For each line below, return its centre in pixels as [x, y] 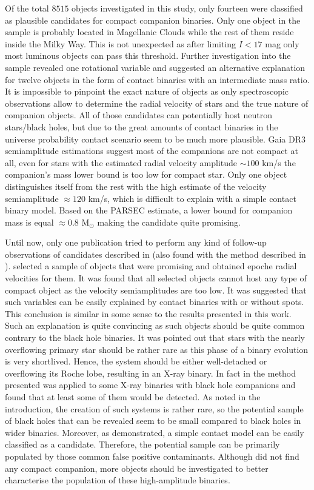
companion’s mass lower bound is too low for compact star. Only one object [146, 174]
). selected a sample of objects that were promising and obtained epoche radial [151, 266]
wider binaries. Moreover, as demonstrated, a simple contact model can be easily [155, 432]
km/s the [279, 162]
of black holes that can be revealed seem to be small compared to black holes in [153, 421]
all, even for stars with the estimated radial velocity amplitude [121, 162]
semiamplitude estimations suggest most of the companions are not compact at [152, 151]
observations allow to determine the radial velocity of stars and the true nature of [157, 103]
